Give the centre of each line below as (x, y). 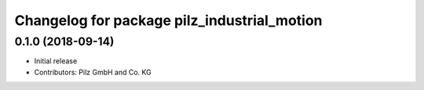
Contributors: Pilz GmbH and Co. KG (93, 72)
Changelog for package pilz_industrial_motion (168, 20)
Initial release (56, 61)
